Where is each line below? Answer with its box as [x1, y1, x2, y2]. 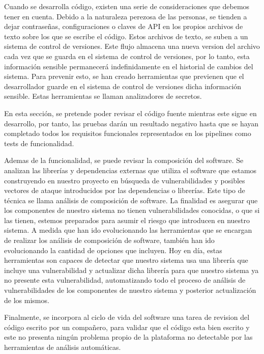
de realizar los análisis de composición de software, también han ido [4, 235, 215, 246]
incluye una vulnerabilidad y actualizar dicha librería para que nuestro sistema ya [4, 264, 259, 275]
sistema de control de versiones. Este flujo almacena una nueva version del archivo [4, 41, 260, 51]
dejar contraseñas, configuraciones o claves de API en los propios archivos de [4, 21, 243, 32]
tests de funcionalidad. [4, 138, 74, 148]
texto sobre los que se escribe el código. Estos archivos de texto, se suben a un [4, 31, 248, 41]
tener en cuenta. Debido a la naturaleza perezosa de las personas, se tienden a [4, 11, 247, 21]
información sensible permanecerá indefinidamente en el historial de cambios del [4, 61, 253, 71]
